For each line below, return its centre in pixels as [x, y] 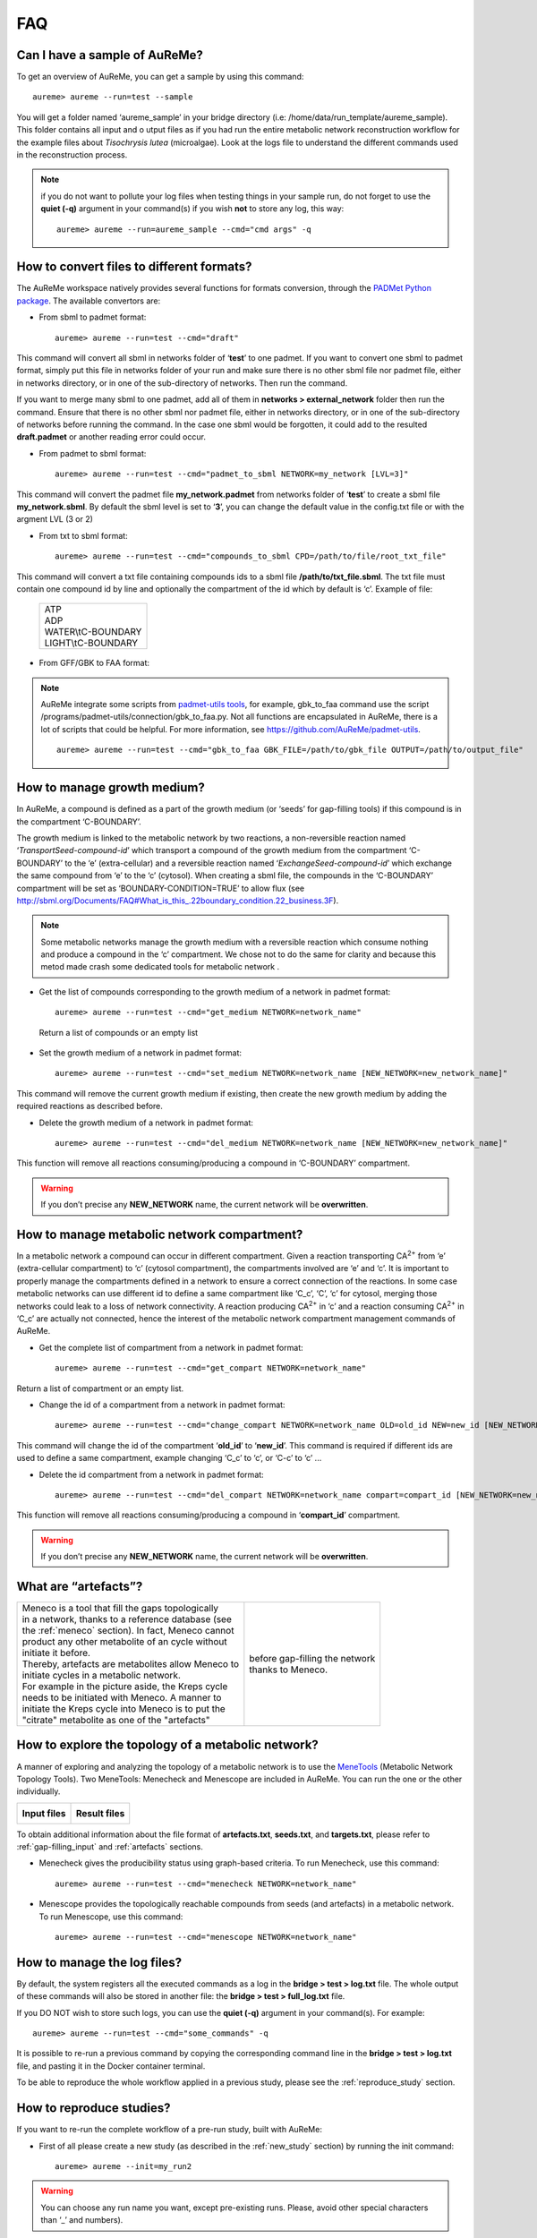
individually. [38, 1791]
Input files [44, 1813]
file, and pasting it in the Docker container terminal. [111, 2066]
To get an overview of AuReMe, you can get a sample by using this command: [160, 77]
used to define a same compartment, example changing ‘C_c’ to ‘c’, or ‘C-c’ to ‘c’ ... [169, 1458]
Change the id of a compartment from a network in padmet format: [162, 1405]
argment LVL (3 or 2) [55, 519]
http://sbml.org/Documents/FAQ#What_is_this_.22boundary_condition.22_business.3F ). [178, 901]
